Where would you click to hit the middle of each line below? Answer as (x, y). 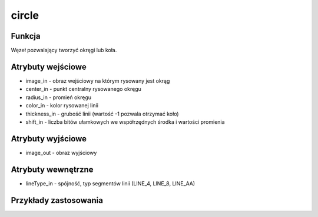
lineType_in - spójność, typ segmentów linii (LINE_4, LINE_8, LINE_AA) (110, 183)
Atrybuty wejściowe (49, 67)
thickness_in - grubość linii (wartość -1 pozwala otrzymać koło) (102, 114)
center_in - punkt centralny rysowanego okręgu (83, 89)
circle (25, 15)
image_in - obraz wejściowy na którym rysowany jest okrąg (98, 81)
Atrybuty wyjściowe (49, 139)
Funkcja (26, 36)
